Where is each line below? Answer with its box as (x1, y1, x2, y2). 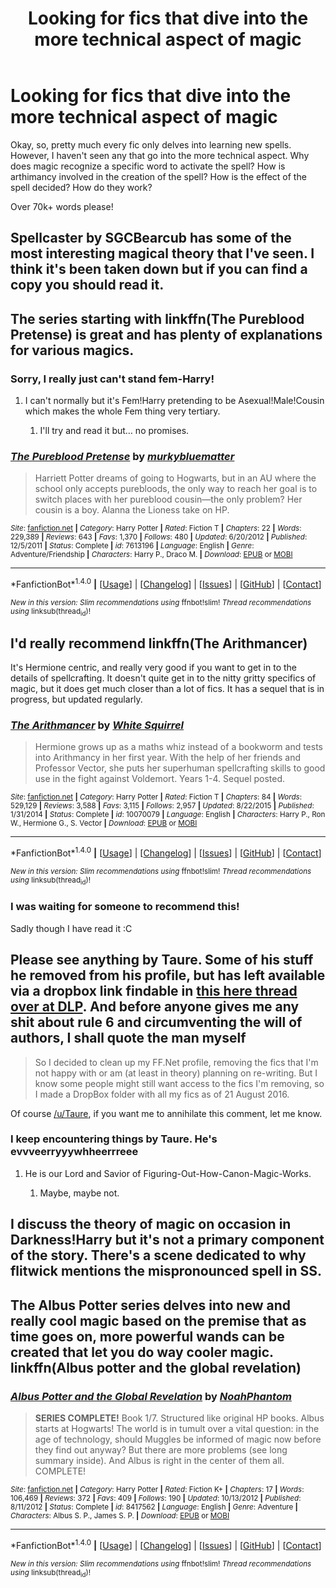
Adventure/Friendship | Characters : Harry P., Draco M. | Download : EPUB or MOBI (10, 550, 293, 560)
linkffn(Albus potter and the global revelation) (10, 1359, 302, 1376)
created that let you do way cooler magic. (10, 1343, 274, 1361)
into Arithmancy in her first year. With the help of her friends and (34, 752, 302, 764)
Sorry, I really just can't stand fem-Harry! (10, 372, 215, 386)
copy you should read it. (10, 277, 165, 294)
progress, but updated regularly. (10, 693, 143, 706)
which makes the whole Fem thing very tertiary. (24, 405, 221, 417)
